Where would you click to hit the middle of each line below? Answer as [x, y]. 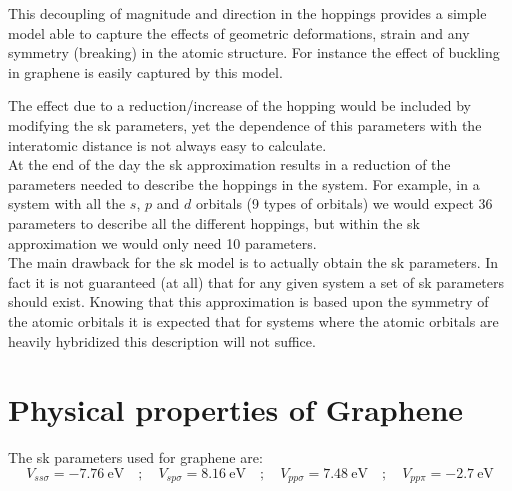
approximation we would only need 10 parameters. [162, 242]
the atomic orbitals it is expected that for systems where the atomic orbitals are [253, 320]
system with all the [67, 203]
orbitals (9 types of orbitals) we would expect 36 [344, 203]
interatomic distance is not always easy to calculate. [167, 144]
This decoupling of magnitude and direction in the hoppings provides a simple [247, 13]
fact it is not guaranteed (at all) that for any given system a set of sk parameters [256, 281]
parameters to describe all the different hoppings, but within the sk [214, 222]
